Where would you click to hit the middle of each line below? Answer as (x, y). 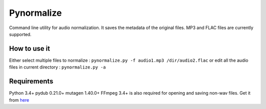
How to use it (30, 49)
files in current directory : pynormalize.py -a (57, 67)
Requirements (31, 81)
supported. (20, 34)
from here (19, 100)
